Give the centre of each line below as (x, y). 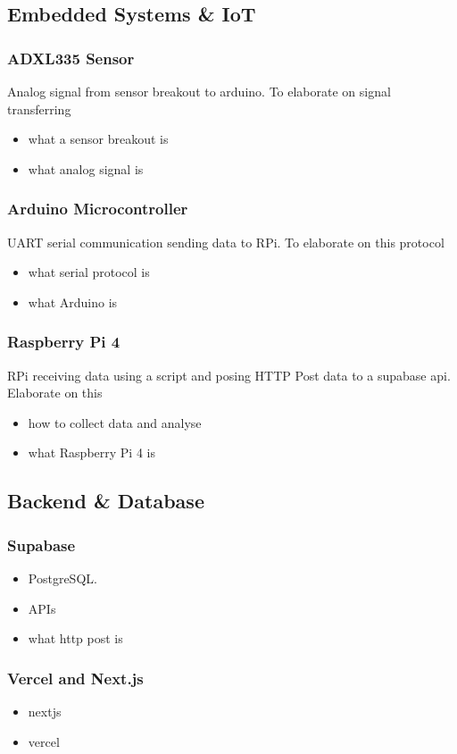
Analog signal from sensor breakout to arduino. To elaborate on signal (199, 91)
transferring (39, 109)
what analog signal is (86, 168)
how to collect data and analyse (115, 422)
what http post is (75, 638)
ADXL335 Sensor (71, 58)
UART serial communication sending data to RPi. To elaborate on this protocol (226, 242)
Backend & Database (106, 501)
